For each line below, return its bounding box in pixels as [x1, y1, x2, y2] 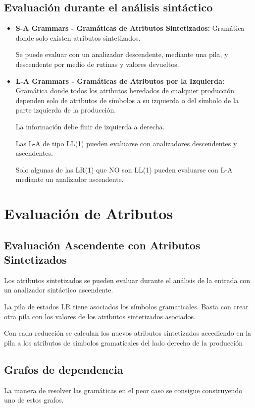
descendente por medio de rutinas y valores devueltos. [15, 58, 179, 69]
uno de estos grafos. [4, 395, 64, 405]
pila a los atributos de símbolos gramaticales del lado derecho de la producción [4, 337, 243, 348]
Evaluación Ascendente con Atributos [4, 237, 201, 252]
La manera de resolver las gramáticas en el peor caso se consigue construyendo [4, 385, 243, 395]
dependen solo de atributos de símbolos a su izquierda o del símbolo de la [15, 95, 239, 105]
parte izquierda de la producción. [15, 105, 116, 115]
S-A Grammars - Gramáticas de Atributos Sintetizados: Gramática [15, 23, 245, 33]
